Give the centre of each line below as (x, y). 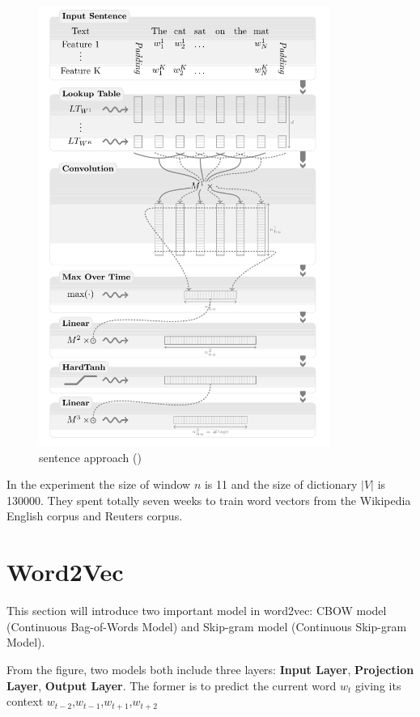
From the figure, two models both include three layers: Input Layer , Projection (210, 669)
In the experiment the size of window (99, 484)
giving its (378, 685)
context (25, 701)
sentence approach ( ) (90, 457)
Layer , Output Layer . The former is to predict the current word (172, 685)
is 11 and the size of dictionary (281, 484)
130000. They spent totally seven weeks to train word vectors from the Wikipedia (209, 500)
